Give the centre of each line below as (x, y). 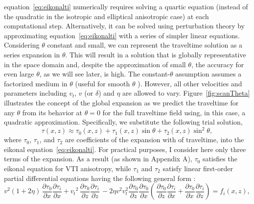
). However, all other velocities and (190, 83)
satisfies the (220, 159)
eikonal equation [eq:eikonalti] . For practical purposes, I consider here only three (125, 149)
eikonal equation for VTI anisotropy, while (68, 168)
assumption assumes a (208, 74)
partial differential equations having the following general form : (100, 178)
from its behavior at (52, 112)
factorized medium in (36, 83)
